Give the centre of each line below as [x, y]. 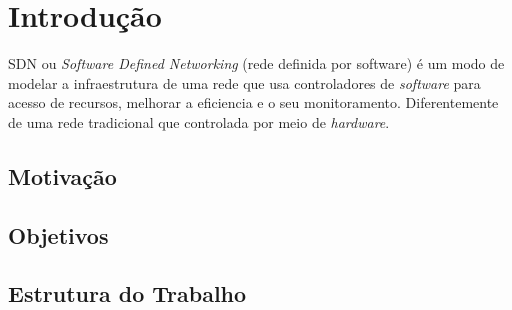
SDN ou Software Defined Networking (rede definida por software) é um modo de [256, 63]
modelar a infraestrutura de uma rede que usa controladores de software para [244, 82]
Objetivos [58, 234]
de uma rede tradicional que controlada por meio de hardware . [199, 121]
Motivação [62, 175]
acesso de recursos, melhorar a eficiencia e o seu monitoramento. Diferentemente [253, 102]
